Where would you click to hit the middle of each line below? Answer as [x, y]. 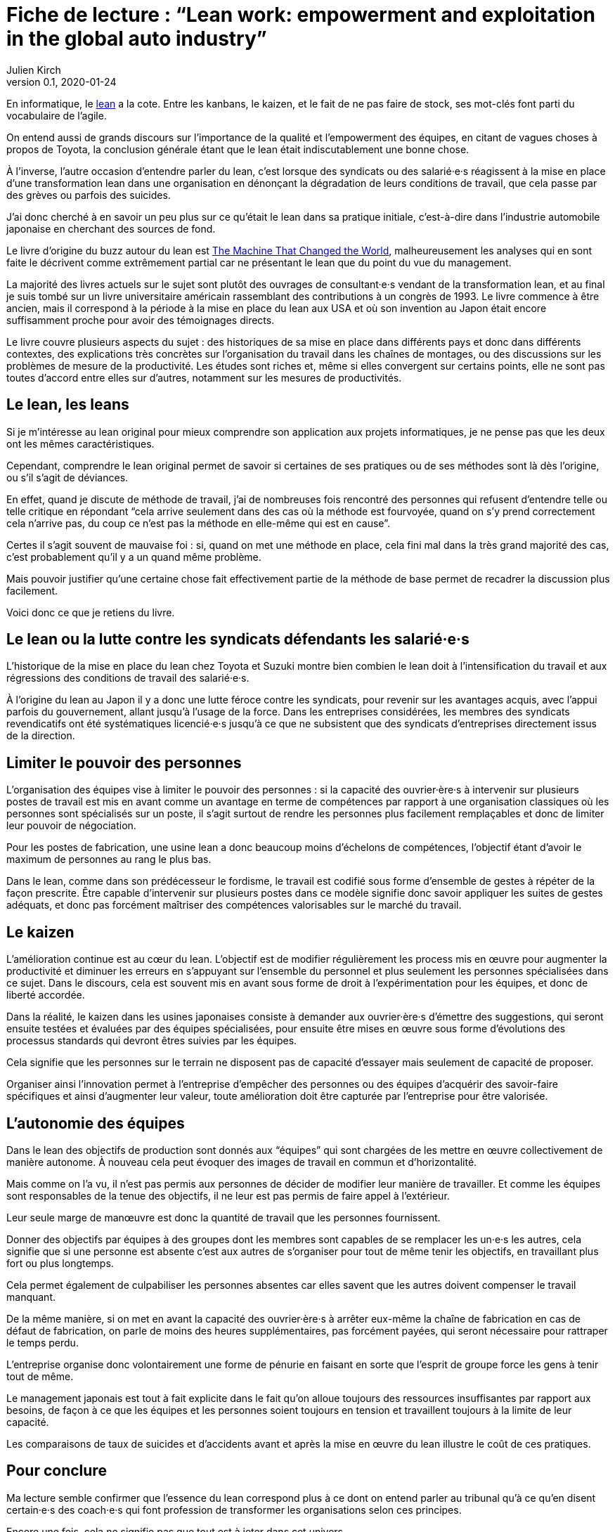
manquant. [31, 1297]
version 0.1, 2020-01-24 [61, 82]
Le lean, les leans [68, 405]
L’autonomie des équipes [96, 1123]
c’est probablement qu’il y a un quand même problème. [134, 557]
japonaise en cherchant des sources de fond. [111, 228]
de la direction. [41, 736]
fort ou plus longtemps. [60, 1263]
